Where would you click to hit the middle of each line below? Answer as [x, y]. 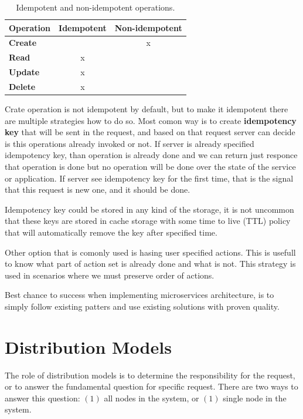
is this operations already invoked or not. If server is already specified [130, 143]
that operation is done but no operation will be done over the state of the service [150, 167]
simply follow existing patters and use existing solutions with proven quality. [142, 306]
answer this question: [42, 398]
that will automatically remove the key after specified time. [111, 232]
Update [24, 72]
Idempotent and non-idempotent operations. [96, 7]
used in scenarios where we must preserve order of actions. [110, 275]
